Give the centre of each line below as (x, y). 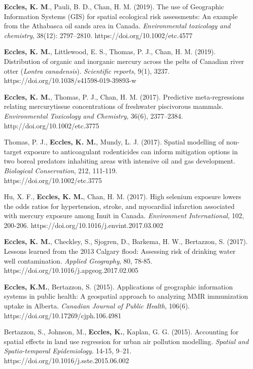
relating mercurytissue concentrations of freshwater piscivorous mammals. (114, 106)
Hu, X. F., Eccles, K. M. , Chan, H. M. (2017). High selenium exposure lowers (123, 196)
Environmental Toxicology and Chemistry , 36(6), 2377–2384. (94, 115)
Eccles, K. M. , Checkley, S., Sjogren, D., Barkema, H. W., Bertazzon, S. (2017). (126, 241)
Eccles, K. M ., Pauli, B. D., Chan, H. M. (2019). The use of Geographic (114, 6)
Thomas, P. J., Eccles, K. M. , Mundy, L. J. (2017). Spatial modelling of (114, 142)
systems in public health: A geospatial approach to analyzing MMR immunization (126, 296)
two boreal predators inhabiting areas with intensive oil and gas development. (120, 161)
